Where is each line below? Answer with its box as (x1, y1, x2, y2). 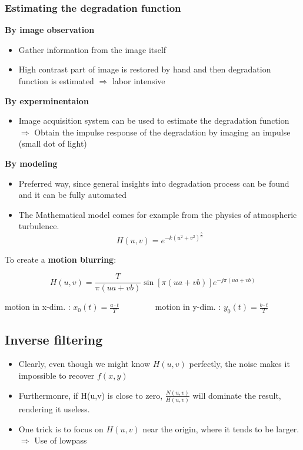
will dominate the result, (192, 389, 281, 401)
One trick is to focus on (18, 422, 104, 435)
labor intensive (112, 75, 165, 87)
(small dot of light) (18, 137, 87, 150)
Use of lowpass (34, 434, 87, 446)
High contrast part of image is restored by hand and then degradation (18, 63, 271, 75)
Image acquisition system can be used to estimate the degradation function (18, 114, 289, 127)
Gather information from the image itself (18, 43, 167, 55)
